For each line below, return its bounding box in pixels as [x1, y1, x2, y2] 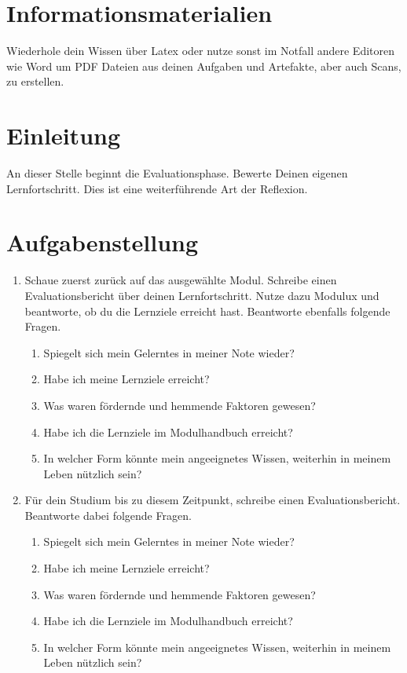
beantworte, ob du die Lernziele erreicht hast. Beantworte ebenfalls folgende [24, 302, 390, 319]
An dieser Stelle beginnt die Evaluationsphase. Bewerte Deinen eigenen [6, 165, 348, 181]
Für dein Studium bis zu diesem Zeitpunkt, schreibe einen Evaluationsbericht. [24, 492, 401, 508]
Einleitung [6, 119, 121, 152]
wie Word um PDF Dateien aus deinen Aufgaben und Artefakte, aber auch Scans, [6, 57, 401, 74]
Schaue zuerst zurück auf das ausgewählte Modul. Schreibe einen [24, 272, 337, 288]
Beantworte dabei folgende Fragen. [24, 507, 192, 523]
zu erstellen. [6, 73, 64, 90]
